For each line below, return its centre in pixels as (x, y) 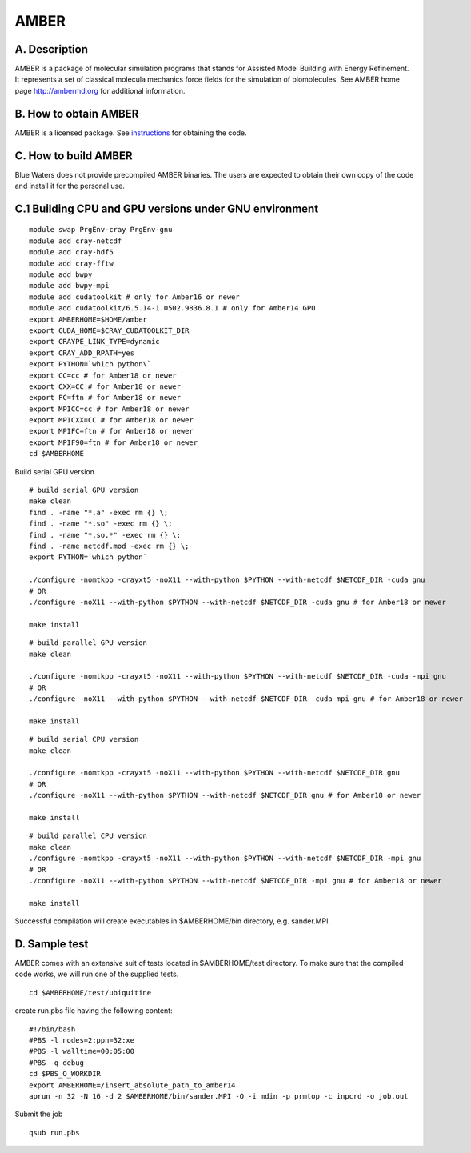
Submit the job (39, 1114)
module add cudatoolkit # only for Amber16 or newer (134, 297)
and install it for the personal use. (70, 186)
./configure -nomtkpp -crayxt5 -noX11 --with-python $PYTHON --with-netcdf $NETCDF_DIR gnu (214, 773)
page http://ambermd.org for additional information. (100, 90)
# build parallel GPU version (88, 643)
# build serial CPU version (84, 739)
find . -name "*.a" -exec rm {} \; (99, 512)
